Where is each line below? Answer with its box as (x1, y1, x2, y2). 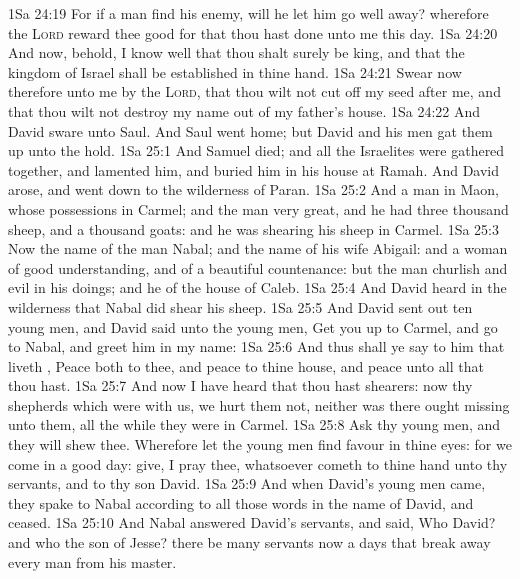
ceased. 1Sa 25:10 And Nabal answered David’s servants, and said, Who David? (8, 512, 496, 533)
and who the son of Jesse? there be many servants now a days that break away (8, 532, 491, 553)
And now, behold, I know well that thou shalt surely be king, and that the (8, 42, 465, 63)
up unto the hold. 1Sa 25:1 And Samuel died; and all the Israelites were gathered (8, 140, 505, 161)
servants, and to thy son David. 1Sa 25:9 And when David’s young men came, (8, 473, 486, 494)
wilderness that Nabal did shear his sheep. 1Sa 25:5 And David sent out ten (8, 296, 473, 317)
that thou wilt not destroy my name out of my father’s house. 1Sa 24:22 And (8, 100, 481, 121)
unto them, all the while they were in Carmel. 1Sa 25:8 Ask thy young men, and (8, 414, 501, 435)
